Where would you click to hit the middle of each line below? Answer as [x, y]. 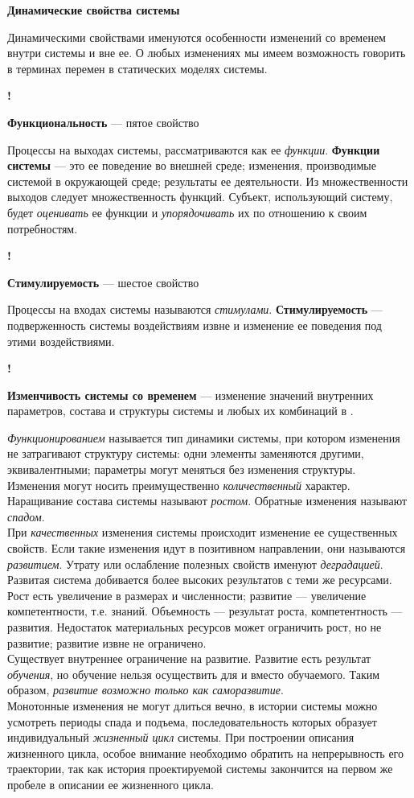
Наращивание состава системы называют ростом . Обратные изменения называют [207, 501]
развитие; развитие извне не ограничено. [107, 642]
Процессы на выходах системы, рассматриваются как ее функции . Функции [194, 149]
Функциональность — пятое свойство [103, 122]
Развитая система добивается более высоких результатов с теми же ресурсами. [200, 580]
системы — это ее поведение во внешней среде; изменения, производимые [192, 165]
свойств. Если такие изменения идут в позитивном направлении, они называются [207, 548]
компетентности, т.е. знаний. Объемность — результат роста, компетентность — [205, 611]
